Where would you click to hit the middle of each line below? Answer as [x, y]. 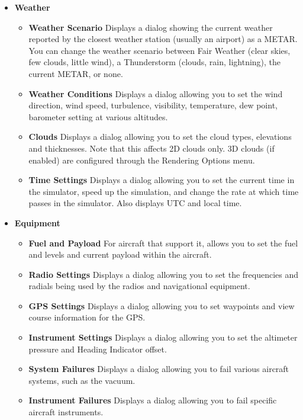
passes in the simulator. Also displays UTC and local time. [135, 203]
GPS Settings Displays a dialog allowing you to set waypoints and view [162, 305]
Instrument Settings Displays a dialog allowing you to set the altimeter [163, 337]
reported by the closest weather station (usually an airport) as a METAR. [163, 39]
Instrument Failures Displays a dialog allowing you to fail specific [153, 400]
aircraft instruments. [66, 412]
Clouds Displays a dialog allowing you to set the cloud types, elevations [160, 137]
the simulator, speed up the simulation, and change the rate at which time [164, 191]
